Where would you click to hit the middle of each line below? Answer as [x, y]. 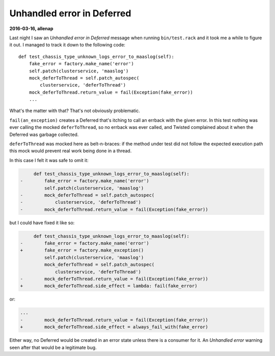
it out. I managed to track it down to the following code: [67, 45]
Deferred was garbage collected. [44, 134]
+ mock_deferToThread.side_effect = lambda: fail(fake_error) [109, 286]
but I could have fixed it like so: [42, 223]
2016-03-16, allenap [31, 29]
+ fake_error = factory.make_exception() [82, 250]
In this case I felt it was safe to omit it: [49, 160]
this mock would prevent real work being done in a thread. [71, 151]
